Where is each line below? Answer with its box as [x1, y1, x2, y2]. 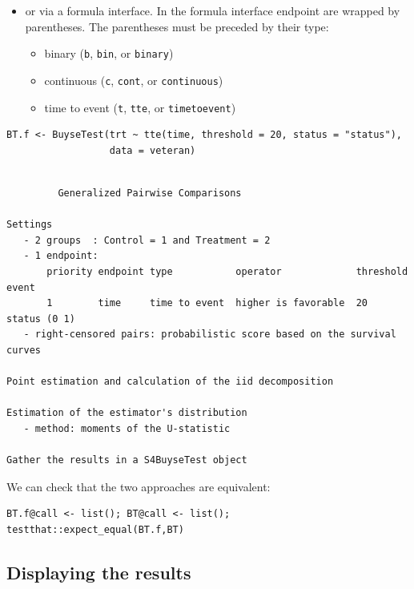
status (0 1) [6, 313, 75, 325]
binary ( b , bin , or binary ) [44, 45, 174, 62]
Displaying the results [6, 559, 191, 584]
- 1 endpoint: [23, 250, 98, 262]
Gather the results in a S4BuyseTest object [6, 454, 247, 466]
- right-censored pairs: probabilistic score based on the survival [23, 329, 396, 341]
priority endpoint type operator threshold [46, 265, 408, 277]
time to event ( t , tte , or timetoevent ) [44, 99, 236, 115]
